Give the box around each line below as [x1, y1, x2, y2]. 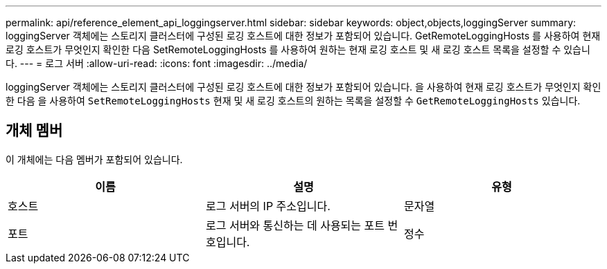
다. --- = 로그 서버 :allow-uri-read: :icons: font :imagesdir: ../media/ [6, 57, 308, 69]
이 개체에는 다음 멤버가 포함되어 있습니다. [6, 153, 183, 165]
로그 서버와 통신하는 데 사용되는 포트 [205, 218, 385, 232]
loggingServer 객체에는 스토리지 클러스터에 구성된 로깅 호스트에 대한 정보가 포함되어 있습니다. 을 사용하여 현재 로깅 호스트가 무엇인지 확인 [6, 81, 601, 93]
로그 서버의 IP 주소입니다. [205, 198, 331, 213]
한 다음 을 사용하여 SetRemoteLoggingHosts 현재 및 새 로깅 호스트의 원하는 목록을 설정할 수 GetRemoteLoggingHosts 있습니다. [6, 95, 581, 106]
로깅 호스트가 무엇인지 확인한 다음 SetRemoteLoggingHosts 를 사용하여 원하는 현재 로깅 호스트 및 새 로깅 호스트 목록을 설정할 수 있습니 [6, 44, 590, 55]
